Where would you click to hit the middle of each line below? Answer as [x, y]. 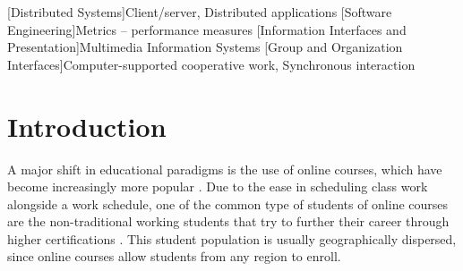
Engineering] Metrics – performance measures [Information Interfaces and [207, 29]
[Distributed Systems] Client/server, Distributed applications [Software [200, 12]
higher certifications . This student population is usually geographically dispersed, [232, 238]
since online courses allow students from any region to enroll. [174, 256]
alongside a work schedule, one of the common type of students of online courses [228, 203]
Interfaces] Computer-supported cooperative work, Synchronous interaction [211, 64]
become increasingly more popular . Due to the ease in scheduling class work [218, 186]
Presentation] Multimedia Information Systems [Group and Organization [205, 47]
